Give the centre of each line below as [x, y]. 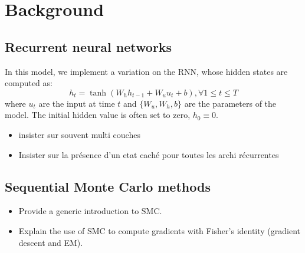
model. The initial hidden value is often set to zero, [98, 115]
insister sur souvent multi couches [79, 134]
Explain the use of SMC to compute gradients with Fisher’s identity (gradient [160, 230]
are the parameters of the [230, 103]
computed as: [29, 83]
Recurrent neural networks [88, 46]
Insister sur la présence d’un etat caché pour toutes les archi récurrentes [149, 154]
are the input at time [77, 103]
